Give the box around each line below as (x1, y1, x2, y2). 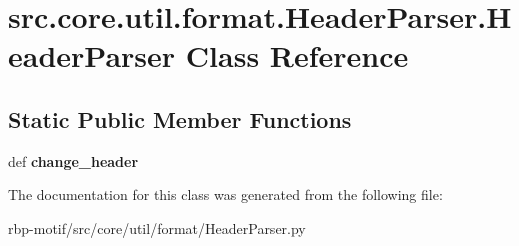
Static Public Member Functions (8, 103, 352, 134)
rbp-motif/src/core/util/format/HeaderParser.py (8, 217, 306, 238)
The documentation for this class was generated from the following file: (8, 184, 443, 205)
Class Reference (185, 35, 409, 76)
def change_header (8, 150, 139, 171)
